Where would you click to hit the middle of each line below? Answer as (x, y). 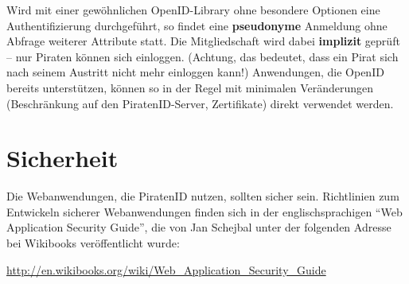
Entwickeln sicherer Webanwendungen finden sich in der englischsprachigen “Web (204, 211)
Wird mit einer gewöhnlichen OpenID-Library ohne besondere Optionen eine (193, 10)
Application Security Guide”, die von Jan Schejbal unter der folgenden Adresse (199, 227)
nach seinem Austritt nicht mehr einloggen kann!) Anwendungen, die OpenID (195, 72)
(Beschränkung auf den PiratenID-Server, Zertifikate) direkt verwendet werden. (200, 103)
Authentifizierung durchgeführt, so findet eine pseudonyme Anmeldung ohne (197, 25)
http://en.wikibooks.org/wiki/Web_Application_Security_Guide (166, 269)
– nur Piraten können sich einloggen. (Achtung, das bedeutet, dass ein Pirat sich (203, 56)
